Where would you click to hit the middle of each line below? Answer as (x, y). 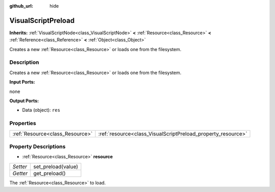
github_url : (21, 6)
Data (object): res (41, 110)
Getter (20, 173)
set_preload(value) (56, 166)
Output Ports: (24, 101)
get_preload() (50, 173)
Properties (23, 124)
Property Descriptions (37, 147)
